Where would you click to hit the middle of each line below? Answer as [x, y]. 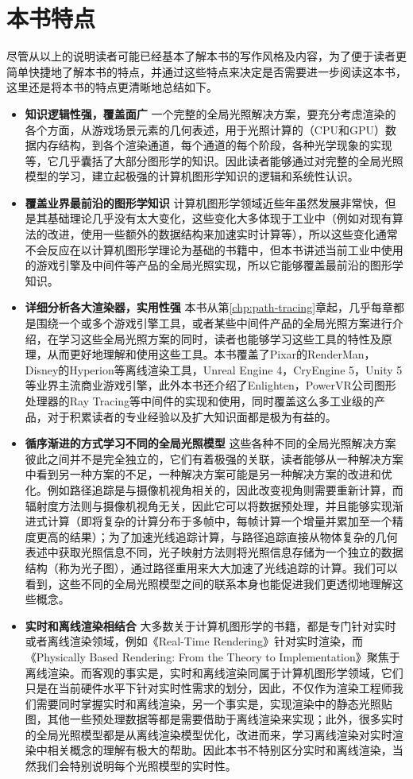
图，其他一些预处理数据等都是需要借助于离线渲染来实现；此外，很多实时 [214, 719]
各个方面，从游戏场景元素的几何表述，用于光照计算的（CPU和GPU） [205, 129]
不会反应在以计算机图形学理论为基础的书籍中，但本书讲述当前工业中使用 [214, 249]
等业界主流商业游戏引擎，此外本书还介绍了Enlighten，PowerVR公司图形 [210, 385]
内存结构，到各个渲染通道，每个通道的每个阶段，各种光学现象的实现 [214, 145]
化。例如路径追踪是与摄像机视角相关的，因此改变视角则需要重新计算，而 [214, 489]
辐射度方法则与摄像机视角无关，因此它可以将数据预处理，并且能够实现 [208, 505]
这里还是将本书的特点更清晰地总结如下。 [112, 87]
